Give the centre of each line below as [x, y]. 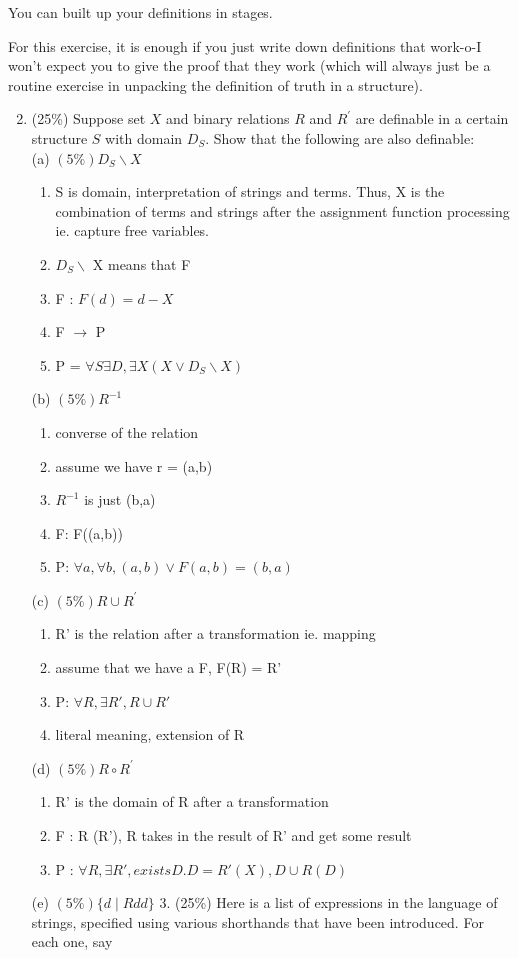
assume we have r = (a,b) [134, 465]
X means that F [141, 263]
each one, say [72, 941]
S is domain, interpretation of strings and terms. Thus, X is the [250, 191]
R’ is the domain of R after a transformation [192, 801]
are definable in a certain [432, 118]
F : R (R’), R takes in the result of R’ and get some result [233, 835]
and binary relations [228, 118]
